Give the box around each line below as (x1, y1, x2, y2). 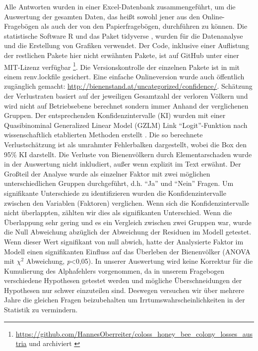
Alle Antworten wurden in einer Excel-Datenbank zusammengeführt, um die (4, 1, 236, 11)
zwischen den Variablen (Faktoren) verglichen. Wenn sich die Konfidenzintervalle (4, 197, 250, 208)
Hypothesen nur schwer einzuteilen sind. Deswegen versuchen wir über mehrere (4, 285, 245, 295)
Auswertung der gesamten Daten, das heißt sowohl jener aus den (4, 11, 200, 21)
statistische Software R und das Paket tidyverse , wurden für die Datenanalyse (4, 30, 243, 41)
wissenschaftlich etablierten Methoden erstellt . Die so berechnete (4, 129, 203, 140)
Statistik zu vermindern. (4, 304, 78, 315)
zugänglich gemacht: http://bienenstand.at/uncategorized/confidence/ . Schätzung (4, 81, 253, 91)
